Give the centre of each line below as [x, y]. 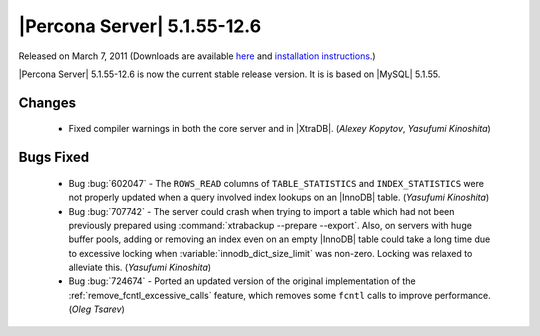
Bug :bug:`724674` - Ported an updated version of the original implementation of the [242, 281]
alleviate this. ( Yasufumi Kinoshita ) [140, 267]
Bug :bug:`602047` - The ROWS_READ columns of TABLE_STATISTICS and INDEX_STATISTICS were [276, 183]
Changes [47, 102]
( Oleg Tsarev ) [96, 309]
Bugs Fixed [54, 157]
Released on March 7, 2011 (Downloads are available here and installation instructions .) [197, 56]
